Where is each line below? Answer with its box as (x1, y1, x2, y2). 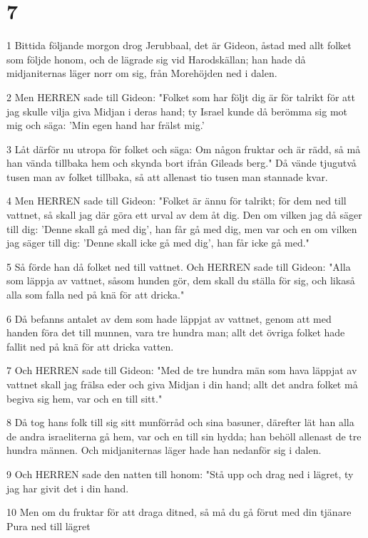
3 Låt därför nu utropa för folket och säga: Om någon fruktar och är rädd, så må (6, 141, 361, 156)
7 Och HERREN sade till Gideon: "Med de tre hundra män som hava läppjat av (6, 363, 357, 378)
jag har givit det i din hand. (6, 480, 129, 495)
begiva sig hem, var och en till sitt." (6, 390, 163, 405)
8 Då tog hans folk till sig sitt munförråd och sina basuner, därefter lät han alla (6, 415, 354, 430)
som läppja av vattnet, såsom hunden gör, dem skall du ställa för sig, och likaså (6, 273, 355, 288)
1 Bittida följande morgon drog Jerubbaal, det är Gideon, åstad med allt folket (6, 38, 352, 53)
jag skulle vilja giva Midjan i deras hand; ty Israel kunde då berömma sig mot (6, 103, 348, 118)
